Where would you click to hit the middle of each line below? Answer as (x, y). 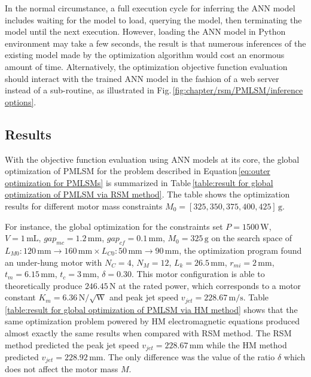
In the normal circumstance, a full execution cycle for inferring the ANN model (150, 8)
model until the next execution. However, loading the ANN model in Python (145, 31)
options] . (21, 101)
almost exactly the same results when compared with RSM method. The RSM (148, 332)
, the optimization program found (240, 250)
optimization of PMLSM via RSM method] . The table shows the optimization (147, 194)
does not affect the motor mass (62, 369)
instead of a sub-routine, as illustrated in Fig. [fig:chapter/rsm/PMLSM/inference (154, 90)
